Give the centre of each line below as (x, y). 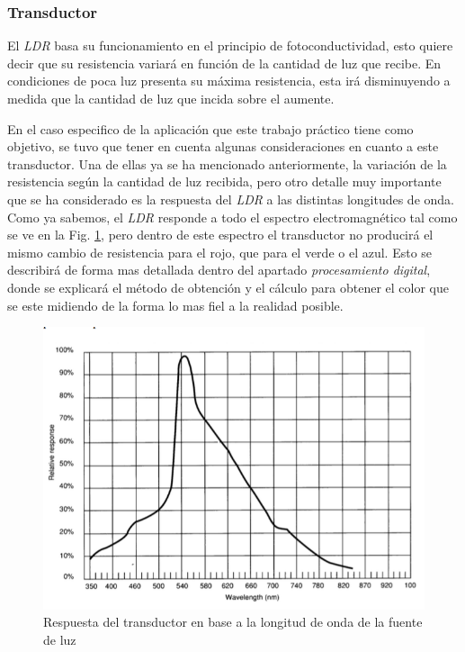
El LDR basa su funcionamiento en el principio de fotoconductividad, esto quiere (230, 45)
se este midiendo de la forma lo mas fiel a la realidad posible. (175, 305)
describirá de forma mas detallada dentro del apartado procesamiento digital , (219, 270)
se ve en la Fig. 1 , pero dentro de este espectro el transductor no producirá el (220, 235)
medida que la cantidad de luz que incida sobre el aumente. (171, 98)
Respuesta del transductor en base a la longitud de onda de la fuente (233, 622)
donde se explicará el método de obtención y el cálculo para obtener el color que (228, 287)
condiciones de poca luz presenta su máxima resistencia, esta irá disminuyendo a (229, 81)
